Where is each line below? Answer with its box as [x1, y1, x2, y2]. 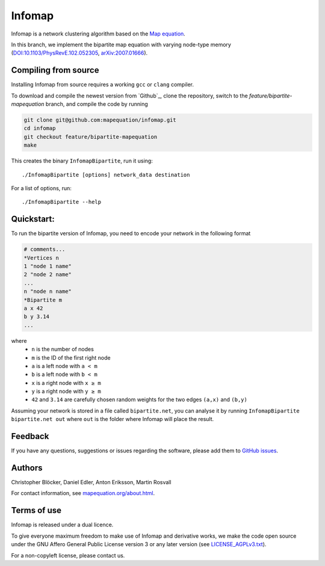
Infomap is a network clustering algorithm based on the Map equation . [11, 30, 186, 37]
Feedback [11, 431, 49, 441]
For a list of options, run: [11, 184, 72, 192]
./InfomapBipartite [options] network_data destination [22, 171, 190, 178]
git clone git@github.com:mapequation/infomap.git [23, 117, 177, 123]
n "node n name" [23, 288, 72, 295]
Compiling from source [11, 65, 99, 75]
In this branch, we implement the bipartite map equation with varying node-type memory [11, 41, 232, 48]
